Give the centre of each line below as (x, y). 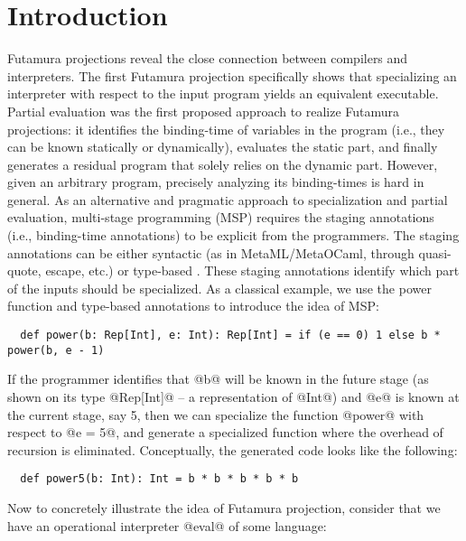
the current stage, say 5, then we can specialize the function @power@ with (216, 414)
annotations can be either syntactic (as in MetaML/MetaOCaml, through (211, 252)
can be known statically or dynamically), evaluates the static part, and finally (223, 147)
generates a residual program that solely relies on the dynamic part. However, (223, 164)
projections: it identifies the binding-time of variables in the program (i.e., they (226, 129)
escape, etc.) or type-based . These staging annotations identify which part (252, 270)
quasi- (435, 252)
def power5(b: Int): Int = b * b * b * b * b (159, 479)
